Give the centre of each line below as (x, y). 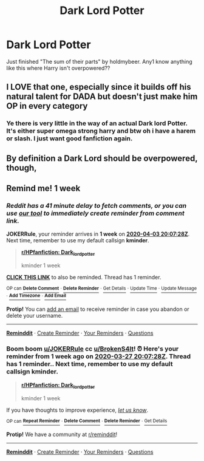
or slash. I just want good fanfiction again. (70, 138)
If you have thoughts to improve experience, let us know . (77, 410)
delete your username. (35, 316)
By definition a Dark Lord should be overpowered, (102, 158)
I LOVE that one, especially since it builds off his (99, 87)
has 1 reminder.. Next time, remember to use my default (90, 364)
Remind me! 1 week (43, 189)
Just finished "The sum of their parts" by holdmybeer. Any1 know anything (99, 61)
